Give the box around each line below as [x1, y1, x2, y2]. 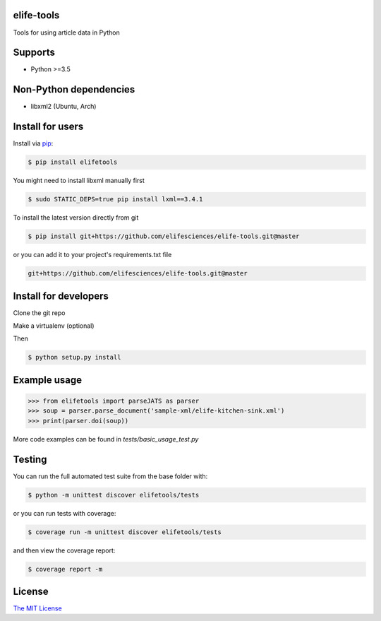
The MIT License [13, 604, 63, 613]
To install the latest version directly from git [13, 213, 139, 222]
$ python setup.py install [28, 353, 121, 362]
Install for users [13, 121, 84, 133]
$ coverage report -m [28, 565, 103, 573]
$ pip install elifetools [28, 158, 118, 166]
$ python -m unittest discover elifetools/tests [28, 491, 200, 499]
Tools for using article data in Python [13, 28, 120, 37]
